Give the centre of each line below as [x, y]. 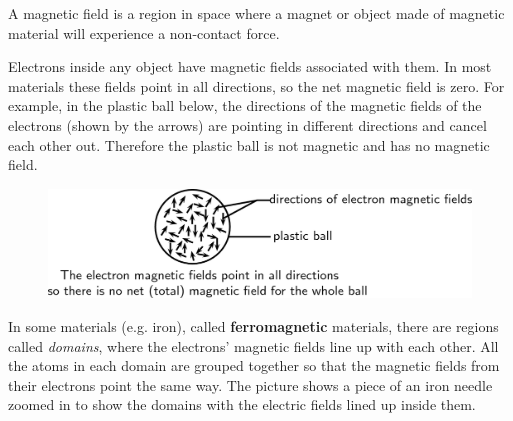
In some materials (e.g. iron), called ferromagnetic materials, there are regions [253, 326]
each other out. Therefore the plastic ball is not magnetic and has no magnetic [249, 144]
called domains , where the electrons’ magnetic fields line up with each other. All [253, 345]
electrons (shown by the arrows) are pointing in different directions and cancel [247, 124]
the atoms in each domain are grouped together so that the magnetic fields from [254, 365]
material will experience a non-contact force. [144, 32]
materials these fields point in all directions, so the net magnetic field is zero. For [256, 85]
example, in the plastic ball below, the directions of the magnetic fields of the [245, 105]
